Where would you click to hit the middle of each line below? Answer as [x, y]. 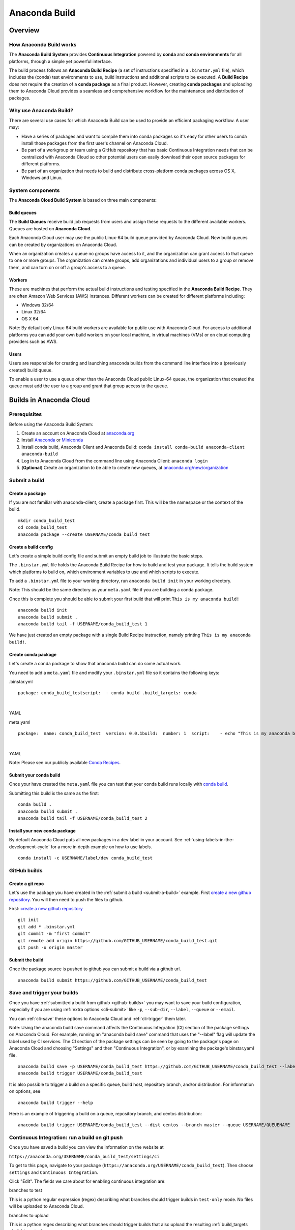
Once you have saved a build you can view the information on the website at [87, 1147]
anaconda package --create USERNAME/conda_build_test [84, 534]
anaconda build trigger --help [56, 1103]
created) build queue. [31, 370]
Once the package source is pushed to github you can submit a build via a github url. [95, 969]
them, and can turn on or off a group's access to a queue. [68, 267]
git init [28, 920]
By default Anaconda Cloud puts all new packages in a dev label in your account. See [96, 840]
